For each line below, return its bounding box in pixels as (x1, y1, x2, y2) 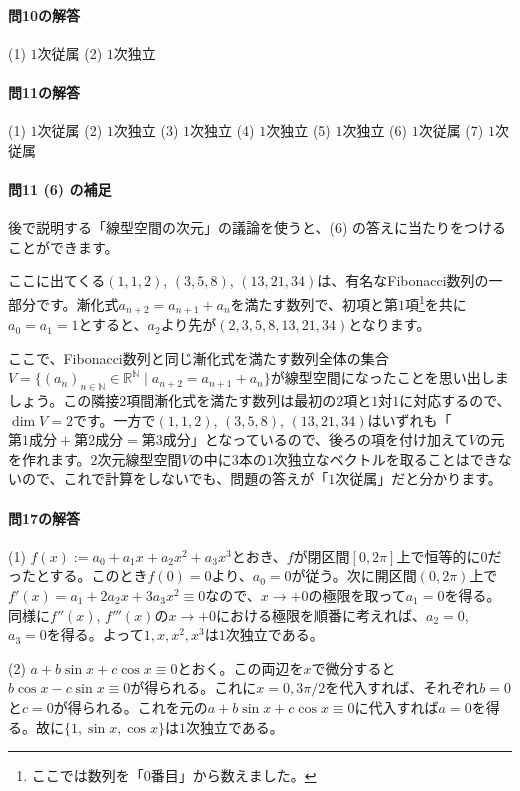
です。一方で (72, 409, 156, 430)
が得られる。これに (130, 677, 257, 698)
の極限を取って (308, 585, 406, 605)
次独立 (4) (190, 120, 255, 141)
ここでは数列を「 (31, 765, 144, 786)
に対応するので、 (399, 390, 511, 411)
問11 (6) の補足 (8, 178, 112, 199)
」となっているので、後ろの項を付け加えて (190, 429, 469, 450)
